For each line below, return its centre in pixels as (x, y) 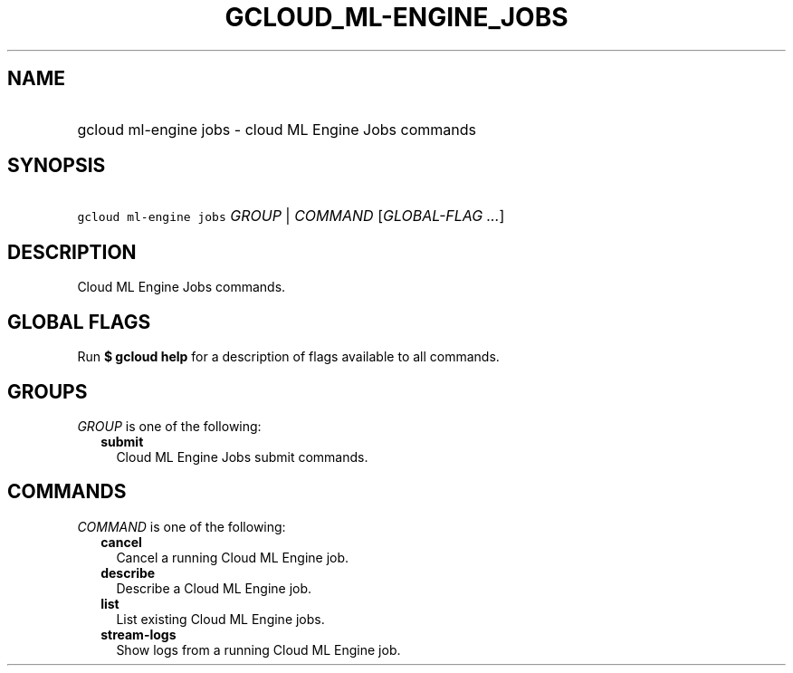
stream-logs (139, 634)
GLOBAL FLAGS (79, 322)
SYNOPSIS (57, 166)
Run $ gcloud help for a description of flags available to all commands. (288, 357)
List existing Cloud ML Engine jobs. (220, 619)
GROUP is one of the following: (169, 426)
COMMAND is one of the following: (182, 526)
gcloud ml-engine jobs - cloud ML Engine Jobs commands (277, 129)
